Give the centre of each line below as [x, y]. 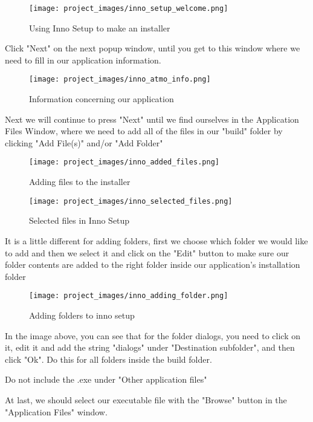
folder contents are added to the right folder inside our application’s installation [153, 265]
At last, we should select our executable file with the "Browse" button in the [146, 399]
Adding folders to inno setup [82, 315]
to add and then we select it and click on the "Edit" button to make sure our [147, 252]
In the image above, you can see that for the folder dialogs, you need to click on [153, 335]
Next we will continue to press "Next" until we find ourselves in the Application [152, 119]
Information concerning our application [102, 99]
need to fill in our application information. [83, 60]
